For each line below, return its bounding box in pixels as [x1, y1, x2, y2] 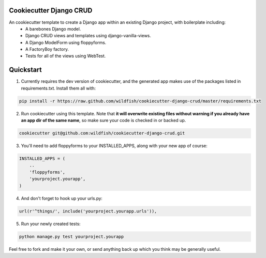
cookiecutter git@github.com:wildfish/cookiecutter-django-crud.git [19, 131, 185, 136]
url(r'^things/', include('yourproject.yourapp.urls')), [19, 208, 157, 214]
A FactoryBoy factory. [25, 46, 69, 52]
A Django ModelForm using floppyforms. [25, 39, 106, 46]
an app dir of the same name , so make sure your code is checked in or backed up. [21, 118, 186, 123]
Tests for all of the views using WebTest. [25, 53, 106, 59]
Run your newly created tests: [21, 221, 81, 227]
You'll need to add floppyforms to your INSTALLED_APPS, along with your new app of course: [21, 143, 207, 149]
